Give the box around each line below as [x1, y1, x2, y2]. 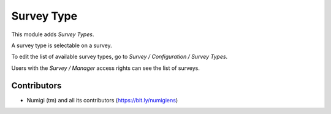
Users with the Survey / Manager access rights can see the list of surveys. [11, 64, 200, 72]
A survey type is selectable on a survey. [11, 42, 113, 49]
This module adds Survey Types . [11, 31, 94, 38]
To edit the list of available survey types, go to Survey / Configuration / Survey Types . [11, 53, 228, 61]
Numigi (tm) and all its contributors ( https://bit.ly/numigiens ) [26, 96, 178, 104]
